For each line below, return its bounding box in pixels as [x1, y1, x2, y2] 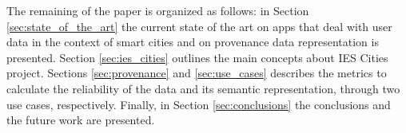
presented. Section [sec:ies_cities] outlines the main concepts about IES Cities [6, 49, 388, 65]
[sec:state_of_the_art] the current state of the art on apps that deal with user [6, 18, 392, 34]
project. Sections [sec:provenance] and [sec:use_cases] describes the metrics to [6, 65, 387, 81]
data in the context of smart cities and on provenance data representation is [6, 33, 379, 50]
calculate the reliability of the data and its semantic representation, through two [6, 80, 400, 96]
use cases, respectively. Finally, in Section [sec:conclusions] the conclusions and [6, 96, 391, 112]
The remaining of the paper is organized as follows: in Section [6, 2, 309, 18]
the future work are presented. [6, 111, 155, 128]
